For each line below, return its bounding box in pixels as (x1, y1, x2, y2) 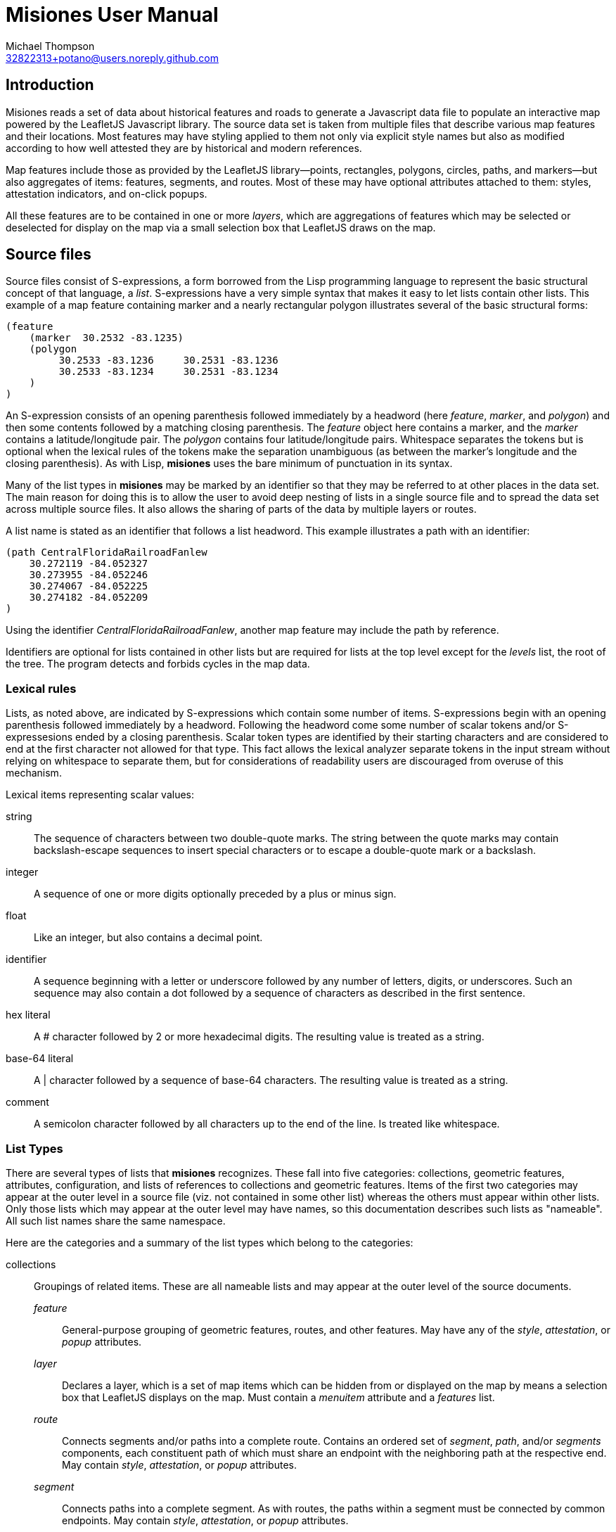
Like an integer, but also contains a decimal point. (34, 931, 263, 944)
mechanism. (6, 767, 62, 779)
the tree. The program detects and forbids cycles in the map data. (6, 658, 310, 670)
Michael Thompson (6, 39, 95, 52)
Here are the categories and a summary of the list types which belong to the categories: (6, 1236, 413, 1249)
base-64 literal (6, 1052, 74, 1065)
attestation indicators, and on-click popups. (6, 187, 207, 200)
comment (6, 1096, 49, 1109)
